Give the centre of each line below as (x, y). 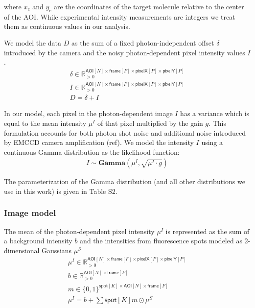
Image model (30, 213)
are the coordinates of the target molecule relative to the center (149, 6)
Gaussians (57, 250)
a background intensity (38, 241)
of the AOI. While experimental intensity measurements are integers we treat (120, 16)
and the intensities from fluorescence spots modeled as (161, 241)
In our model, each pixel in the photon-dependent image (88, 113)
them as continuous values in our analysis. (67, 26)
